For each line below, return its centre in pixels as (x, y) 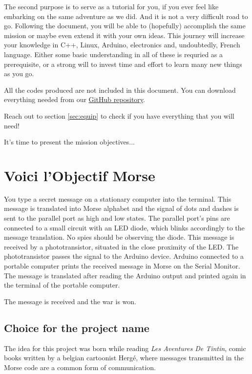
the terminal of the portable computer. (62, 285)
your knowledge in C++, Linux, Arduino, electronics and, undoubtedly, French (122, 45)
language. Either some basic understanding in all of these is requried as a (114, 54)
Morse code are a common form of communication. (80, 367)
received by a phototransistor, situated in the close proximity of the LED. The (121, 246)
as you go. (19, 73)
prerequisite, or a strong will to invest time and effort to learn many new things (123, 64)
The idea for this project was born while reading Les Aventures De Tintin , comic (125, 348)
